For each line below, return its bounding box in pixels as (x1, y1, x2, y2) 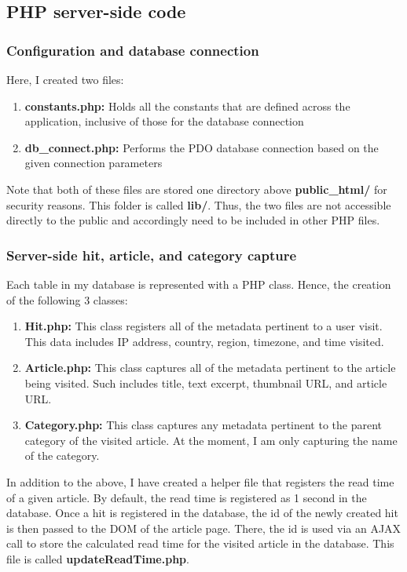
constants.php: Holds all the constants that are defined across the (24, 97, 350, 114)
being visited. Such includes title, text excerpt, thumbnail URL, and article (24, 374, 387, 391)
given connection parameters (24, 155, 163, 171)
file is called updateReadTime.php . (6, 550, 189, 567)
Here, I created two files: (6, 71, 124, 87)
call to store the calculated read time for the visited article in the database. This (6, 535, 394, 552)
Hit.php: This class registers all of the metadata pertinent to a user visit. (24, 318, 383, 334)
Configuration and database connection (6, 40, 259, 60)
